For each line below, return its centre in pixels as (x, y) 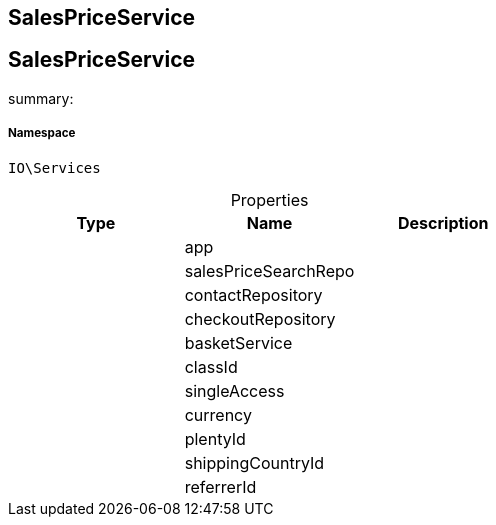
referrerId (220, 486)
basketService (238, 342)
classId (211, 366)
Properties (269, 199)
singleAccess (234, 390)
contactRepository (253, 294)
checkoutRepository (260, 318)
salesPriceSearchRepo (269, 270)
